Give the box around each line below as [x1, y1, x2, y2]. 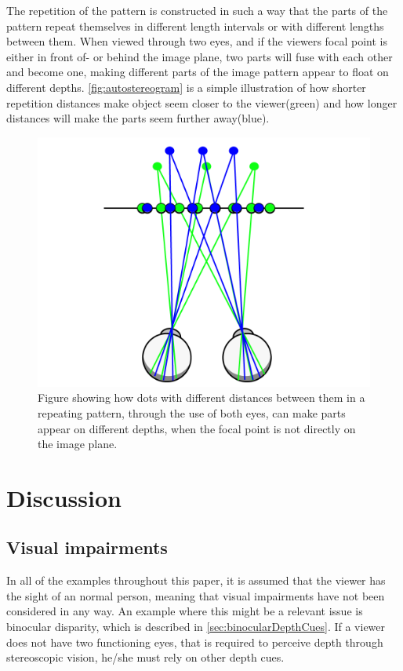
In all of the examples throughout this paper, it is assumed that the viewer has [6, 572, 386, 589]
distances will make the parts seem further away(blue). [6, 110, 270, 126]
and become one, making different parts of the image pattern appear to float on [6, 64, 389, 80]
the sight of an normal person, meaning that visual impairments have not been [6, 587, 385, 604]
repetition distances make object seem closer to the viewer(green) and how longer [6, 94, 398, 111]
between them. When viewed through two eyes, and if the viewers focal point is [6, 33, 387, 49]
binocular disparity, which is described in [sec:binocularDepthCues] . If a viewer [6, 618, 386, 635]
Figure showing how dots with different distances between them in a [38, 389, 365, 406]
